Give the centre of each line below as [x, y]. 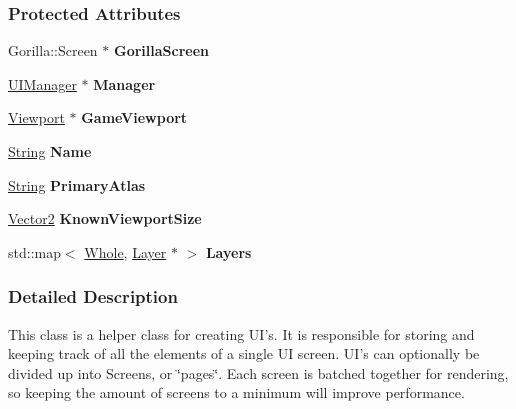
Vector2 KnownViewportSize [105, 218]
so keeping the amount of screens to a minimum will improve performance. [236, 392]
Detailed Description [93, 296]
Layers [228, 251]
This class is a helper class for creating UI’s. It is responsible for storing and [241, 333]
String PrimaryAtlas [77, 184]
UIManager [42, 83]
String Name [50, 151]
